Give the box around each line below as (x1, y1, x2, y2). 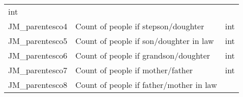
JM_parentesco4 (8, 20, 68, 32)
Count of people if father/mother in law (75, 79, 217, 90)
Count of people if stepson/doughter (75, 20, 204, 32)
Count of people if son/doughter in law (75, 35, 214, 46)
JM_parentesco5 (8, 35, 68, 46)
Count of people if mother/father (75, 64, 193, 76)
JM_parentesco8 (8, 79, 68, 90)
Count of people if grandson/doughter (75, 50, 210, 61)
